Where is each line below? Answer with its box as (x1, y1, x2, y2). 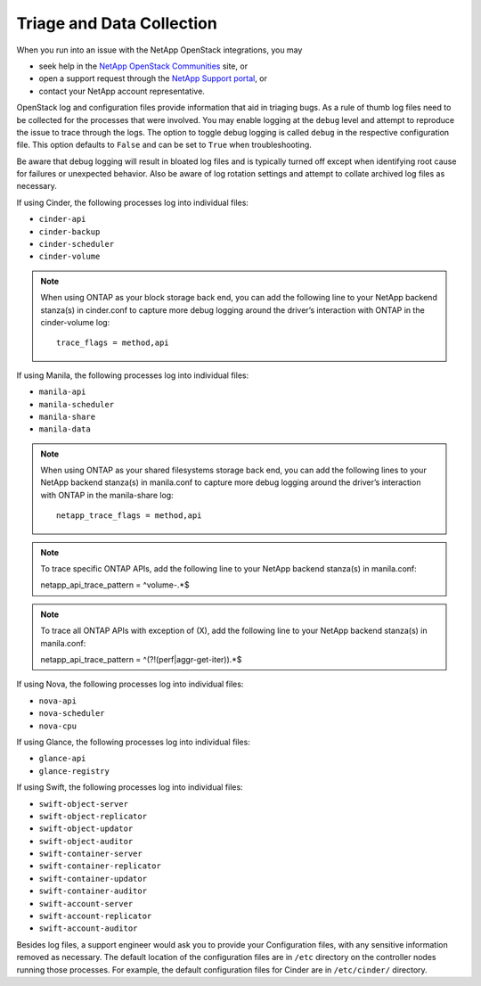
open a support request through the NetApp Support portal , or (38, 73, 267, 84)
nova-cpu (38, 720, 77, 731)
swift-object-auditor (38, 836, 134, 846)
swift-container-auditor (38, 886, 147, 896)
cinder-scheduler (38, 239, 115, 250)
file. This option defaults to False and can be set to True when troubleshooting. (16, 139, 312, 151)
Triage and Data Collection (16, 13, 217, 33)
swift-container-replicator (38, 861, 162, 871)
